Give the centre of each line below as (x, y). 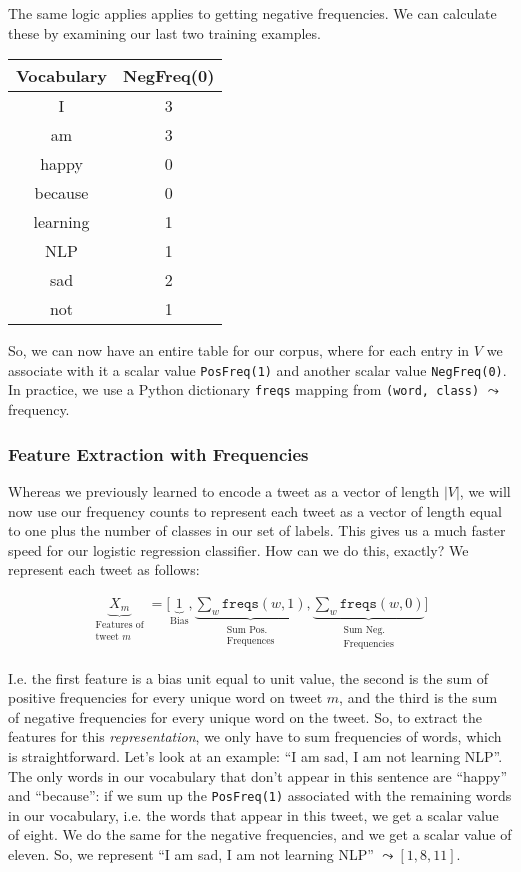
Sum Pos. (247, 629)
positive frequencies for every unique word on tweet (165, 697)
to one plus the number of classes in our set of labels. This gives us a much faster (257, 530)
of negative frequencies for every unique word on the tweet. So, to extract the (245, 716)
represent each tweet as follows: (104, 569)
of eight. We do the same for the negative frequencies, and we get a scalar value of (260, 834)
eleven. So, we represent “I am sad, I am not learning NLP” (191, 853)
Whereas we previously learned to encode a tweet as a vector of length (224, 490)
